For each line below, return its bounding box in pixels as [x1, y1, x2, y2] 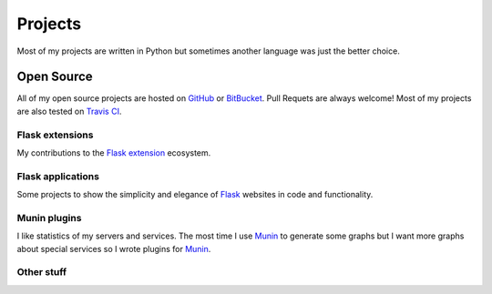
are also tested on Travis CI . [16, 106, 122, 117]
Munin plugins [16, 211, 82, 224]
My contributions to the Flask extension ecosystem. [16, 147, 211, 158]
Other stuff [16, 266, 67, 279]
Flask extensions [16, 128, 94, 141]
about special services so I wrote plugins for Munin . [16, 243, 211, 254]
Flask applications [16, 169, 100, 182]
